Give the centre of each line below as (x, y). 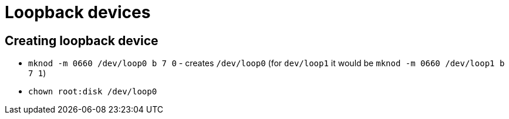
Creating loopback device (82, 40)
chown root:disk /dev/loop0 (93, 92)
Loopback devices (78, 12)
